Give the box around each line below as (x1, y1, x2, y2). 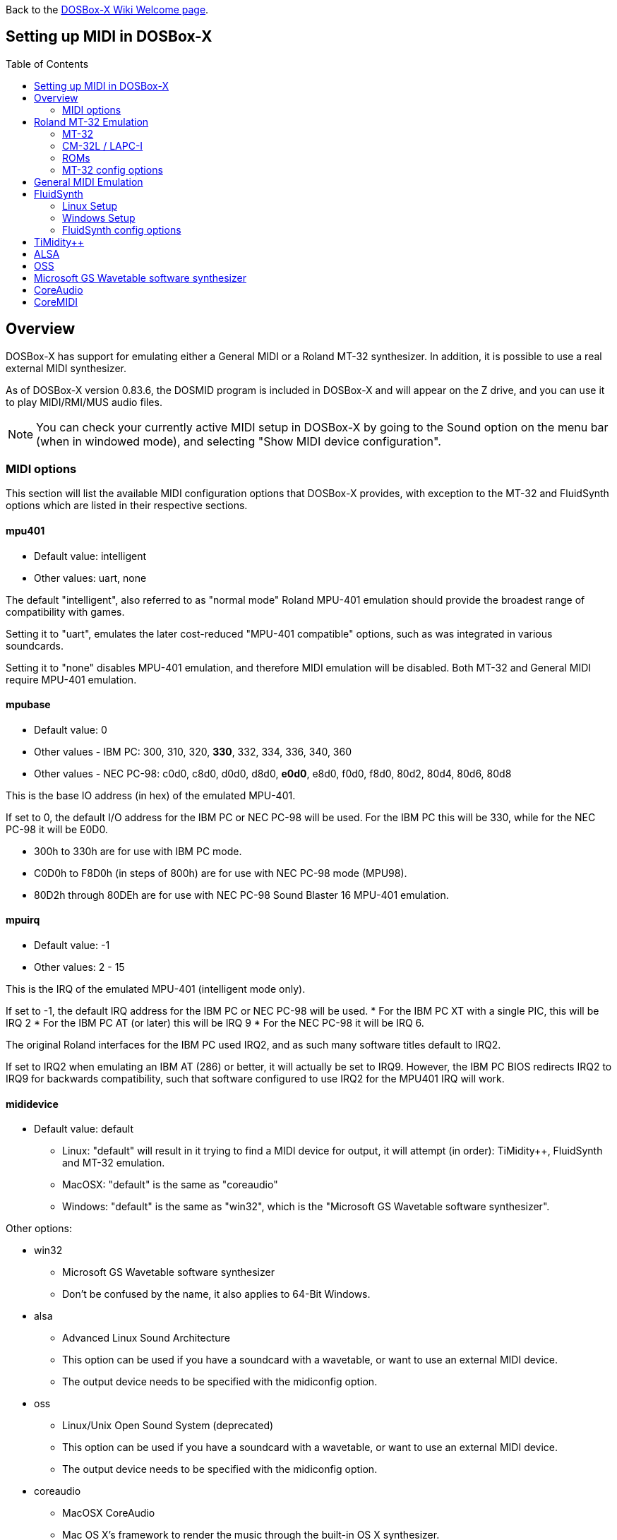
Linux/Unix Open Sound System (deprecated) (62, 1419, 274, 1432)
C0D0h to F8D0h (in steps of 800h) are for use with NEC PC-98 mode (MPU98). (34, 866, 407, 879)
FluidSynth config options (62, 223, 181, 236)
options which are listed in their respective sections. (6, 499, 248, 512)
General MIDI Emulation (34, 175, 143, 188)
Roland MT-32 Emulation (34, 115, 149, 128)
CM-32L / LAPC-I (62, 139, 143, 152)
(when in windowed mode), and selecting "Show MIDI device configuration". (36, 434, 441, 448)
